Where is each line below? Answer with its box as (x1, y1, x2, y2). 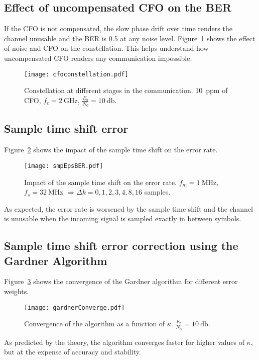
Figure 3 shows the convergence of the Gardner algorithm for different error (4, 276, 238, 287)
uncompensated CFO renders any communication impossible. (4, 52, 192, 63)
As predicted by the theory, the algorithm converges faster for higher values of (4, 336, 244, 347)
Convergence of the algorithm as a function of (24, 318, 165, 329)
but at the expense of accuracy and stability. (4, 346, 141, 357)
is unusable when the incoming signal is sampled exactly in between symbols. (4, 213, 241, 224)
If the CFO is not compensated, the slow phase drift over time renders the (4, 23, 232, 34)
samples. (144, 187, 171, 197)
